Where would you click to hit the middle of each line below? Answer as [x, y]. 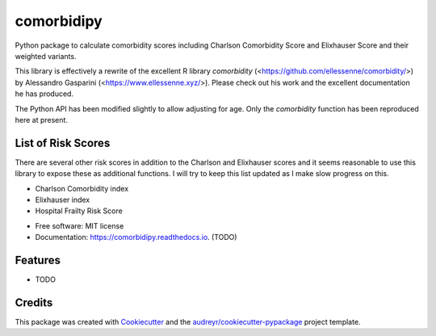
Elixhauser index [63, 199]
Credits [34, 302]
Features [38, 260]
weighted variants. [46, 56]
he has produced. [44, 94]
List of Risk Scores [63, 143]
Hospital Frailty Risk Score [79, 211]
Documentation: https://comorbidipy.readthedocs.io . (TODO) [136, 237]
